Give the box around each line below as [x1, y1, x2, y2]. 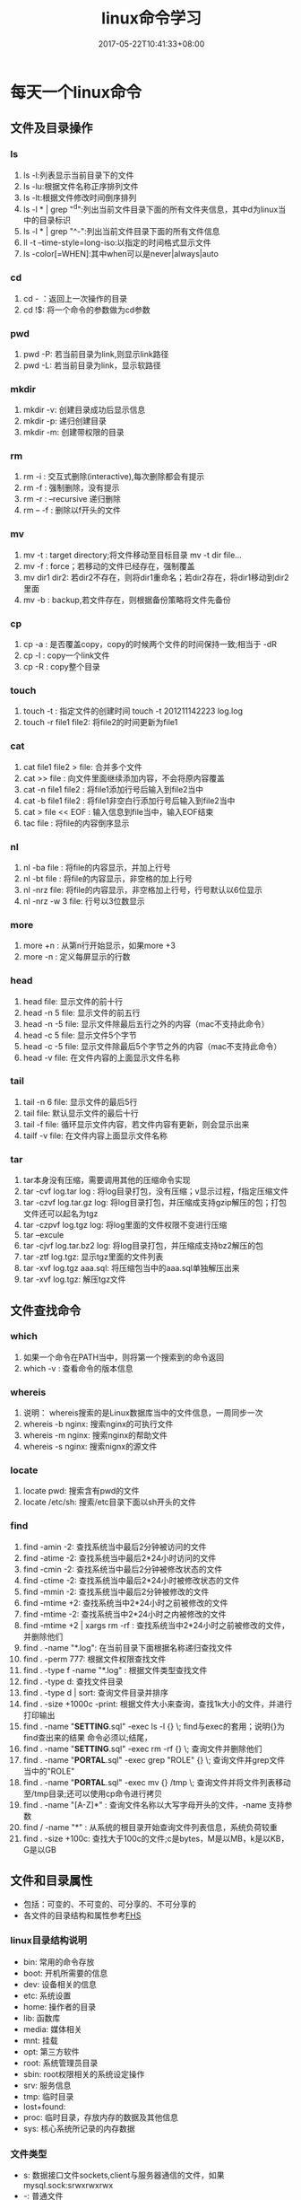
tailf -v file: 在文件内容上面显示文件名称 [22, 1130, 168, 1141]
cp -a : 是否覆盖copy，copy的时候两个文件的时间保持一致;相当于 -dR [22, 639, 277, 650]
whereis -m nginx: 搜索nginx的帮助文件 [22, 1430, 168, 1441]
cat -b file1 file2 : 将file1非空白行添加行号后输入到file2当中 [22, 795, 236, 806]
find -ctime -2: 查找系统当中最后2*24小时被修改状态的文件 [22, 1574, 240, 1585]
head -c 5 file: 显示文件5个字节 [22, 1030, 137, 1040]
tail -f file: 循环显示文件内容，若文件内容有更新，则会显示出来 [22, 1118, 250, 1129]
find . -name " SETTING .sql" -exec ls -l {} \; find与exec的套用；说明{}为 [22, 1721, 285, 1731]
